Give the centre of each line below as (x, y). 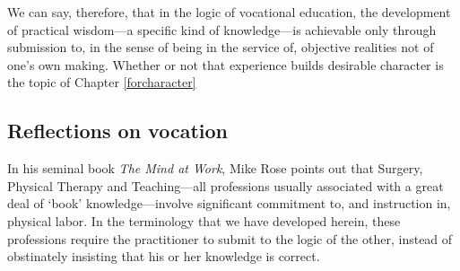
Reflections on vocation (117, 131)
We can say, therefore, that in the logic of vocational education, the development (229, 12)
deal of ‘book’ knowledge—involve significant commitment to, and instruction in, (229, 203)
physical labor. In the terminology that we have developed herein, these (204, 220)
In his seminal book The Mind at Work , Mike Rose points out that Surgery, (215, 168)
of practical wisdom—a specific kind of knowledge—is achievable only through (222, 29)
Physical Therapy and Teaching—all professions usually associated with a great (226, 185)
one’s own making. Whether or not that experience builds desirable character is (226, 64)
